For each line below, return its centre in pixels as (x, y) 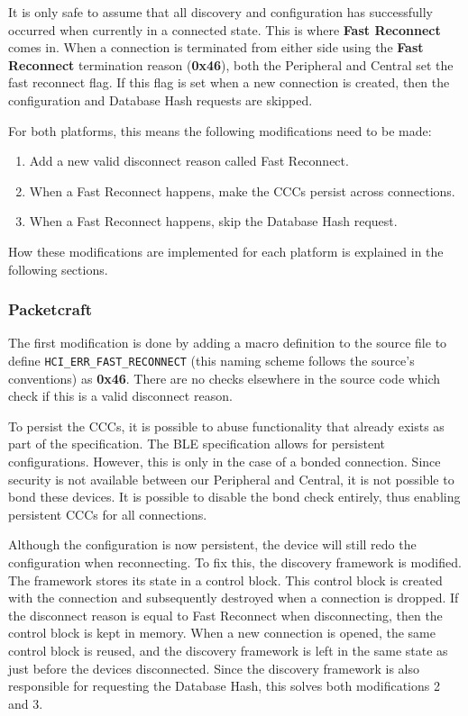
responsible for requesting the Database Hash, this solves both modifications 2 (224, 686)
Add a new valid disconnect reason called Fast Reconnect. (189, 161)
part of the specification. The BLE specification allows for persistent (197, 444)
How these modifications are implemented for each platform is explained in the (226, 251)
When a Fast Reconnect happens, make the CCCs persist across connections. (242, 190)
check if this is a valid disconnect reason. (120, 396)
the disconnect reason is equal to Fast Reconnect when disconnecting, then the (225, 615)
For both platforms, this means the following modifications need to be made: (220, 130)
